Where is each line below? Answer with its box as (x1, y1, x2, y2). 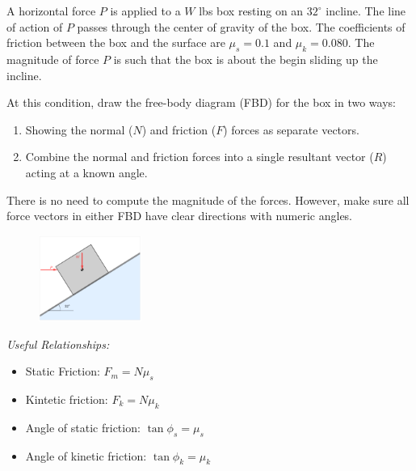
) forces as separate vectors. (223, 121, 359, 138)
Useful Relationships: (6, 335, 110, 352)
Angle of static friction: (25, 418, 141, 435)
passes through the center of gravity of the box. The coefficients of (77, 18, 405, 35)
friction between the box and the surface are (6, 34, 225, 51)
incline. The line (326, 2, 406, 19)
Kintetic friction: (25, 390, 108, 407)
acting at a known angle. (25, 163, 148, 180)
